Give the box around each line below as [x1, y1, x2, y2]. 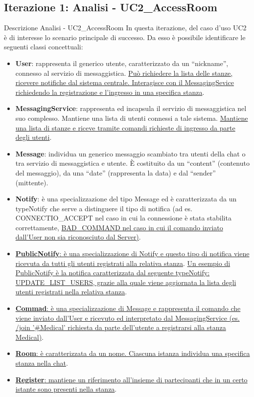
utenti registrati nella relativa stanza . [15, 287, 127, 297]
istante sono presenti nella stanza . [15, 384, 117, 394]
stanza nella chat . [15, 358, 68, 368]
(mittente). [15, 177, 48, 187]
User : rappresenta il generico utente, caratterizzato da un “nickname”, [15, 58, 229, 68]
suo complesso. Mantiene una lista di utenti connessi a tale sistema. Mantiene [15, 112, 248, 123]
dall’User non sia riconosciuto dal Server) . [15, 232, 141, 242]
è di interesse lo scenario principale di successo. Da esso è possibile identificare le [4, 32, 246, 42]
